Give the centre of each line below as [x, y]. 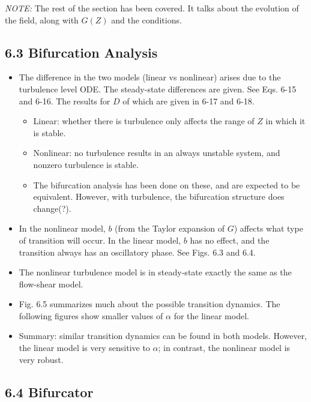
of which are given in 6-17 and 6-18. [189, 100]
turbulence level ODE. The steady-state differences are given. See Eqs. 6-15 [158, 88]
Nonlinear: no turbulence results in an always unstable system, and [157, 153]
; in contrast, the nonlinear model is [224, 348]
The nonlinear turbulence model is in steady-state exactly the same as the [155, 272]
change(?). [52, 208]
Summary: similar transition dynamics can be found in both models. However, [163, 336]
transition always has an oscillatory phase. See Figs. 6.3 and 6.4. [137, 252]
